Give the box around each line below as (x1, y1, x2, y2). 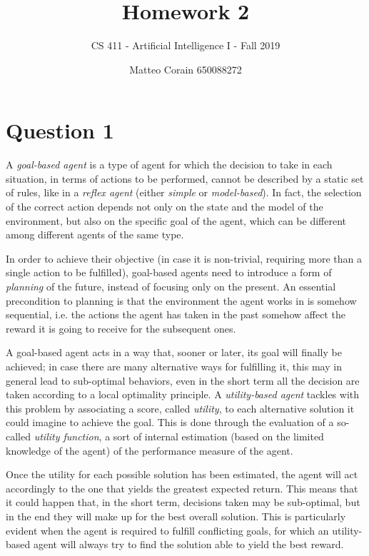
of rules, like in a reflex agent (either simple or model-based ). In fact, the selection (6, 185, 362, 200)
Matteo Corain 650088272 (129, 61, 242, 76)
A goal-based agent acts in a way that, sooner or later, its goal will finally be (6, 345, 342, 360)
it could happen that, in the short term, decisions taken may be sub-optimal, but (6, 495, 360, 510)
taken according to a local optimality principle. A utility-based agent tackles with (6, 387, 360, 402)
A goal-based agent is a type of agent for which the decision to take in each (6, 157, 333, 172)
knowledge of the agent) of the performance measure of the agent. (6, 443, 293, 458)
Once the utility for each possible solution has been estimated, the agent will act (6, 467, 358, 482)
